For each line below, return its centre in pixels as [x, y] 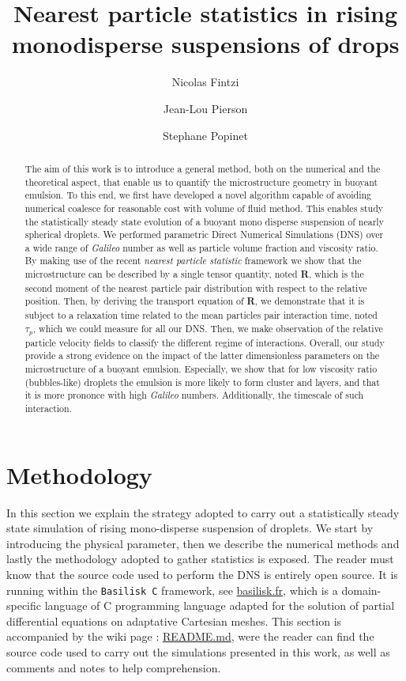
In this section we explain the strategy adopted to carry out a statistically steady [203, 512]
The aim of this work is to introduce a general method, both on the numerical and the [203, 168]
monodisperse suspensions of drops [205, 44]
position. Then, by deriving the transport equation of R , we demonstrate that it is [195, 301]
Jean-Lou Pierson [205, 108]
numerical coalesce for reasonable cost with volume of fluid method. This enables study [204, 208]
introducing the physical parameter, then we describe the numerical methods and [203, 543]
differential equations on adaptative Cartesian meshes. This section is [174, 620]
